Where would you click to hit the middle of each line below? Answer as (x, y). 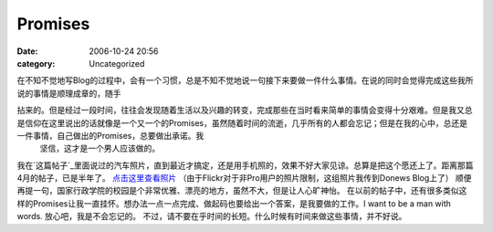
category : (36, 63)
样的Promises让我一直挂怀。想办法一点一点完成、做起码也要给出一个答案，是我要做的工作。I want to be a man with (234, 203)
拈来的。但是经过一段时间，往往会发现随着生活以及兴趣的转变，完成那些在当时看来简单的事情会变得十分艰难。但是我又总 (245, 111)
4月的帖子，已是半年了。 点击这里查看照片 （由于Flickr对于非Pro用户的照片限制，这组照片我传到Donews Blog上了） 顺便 (244, 178)
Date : (27, 51)
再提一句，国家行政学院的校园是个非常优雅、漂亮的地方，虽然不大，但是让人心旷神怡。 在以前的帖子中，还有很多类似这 (242, 191)
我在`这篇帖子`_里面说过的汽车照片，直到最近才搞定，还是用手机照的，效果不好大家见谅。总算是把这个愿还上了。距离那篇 (245, 165)
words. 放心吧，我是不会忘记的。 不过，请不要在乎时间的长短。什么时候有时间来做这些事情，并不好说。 (212, 216)
